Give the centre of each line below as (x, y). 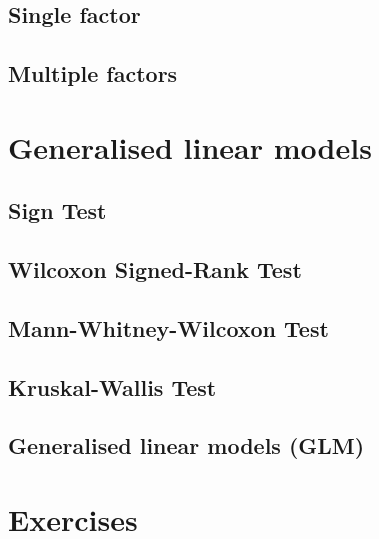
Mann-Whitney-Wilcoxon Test (168, 327)
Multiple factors (93, 73)
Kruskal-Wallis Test (112, 386)
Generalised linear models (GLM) (186, 445)
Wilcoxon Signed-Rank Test (155, 269)
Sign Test (57, 210)
